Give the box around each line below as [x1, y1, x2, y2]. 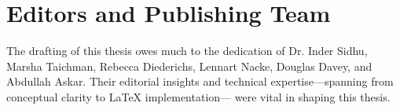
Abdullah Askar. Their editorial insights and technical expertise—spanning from [6, 73, 394, 90]
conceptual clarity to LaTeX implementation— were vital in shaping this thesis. [6, 88, 391, 104]
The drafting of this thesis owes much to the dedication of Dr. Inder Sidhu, [6, 42, 368, 59]
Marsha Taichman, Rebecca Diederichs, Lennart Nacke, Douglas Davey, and [6, 57, 372, 74]
